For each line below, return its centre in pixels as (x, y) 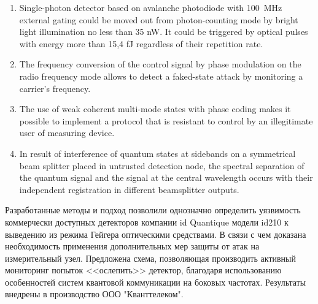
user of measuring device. (67, 133)
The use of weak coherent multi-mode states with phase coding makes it (155, 109)
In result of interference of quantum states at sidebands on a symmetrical (157, 153)
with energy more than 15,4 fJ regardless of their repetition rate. (141, 43)
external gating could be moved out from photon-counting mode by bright (159, 19)
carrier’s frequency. (55, 88)
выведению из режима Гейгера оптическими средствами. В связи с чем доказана (156, 234)
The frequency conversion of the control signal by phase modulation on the (160, 64)
